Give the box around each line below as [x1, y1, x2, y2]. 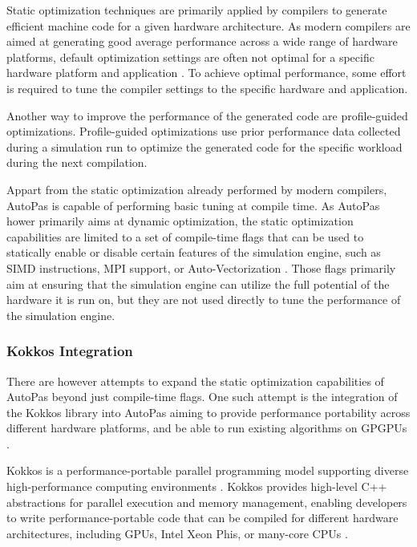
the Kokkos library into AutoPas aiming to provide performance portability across [6, 403, 411, 420]
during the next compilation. [6, 154, 148, 171]
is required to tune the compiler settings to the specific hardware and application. [6, 79, 408, 96]
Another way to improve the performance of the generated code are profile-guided [6, 107, 408, 124]
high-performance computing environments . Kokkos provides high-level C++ [6, 478, 387, 495]
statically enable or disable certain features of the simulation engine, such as [6, 244, 381, 261]
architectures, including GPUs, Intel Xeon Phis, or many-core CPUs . [6, 525, 348, 541]
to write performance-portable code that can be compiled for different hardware [6, 509, 399, 526]
